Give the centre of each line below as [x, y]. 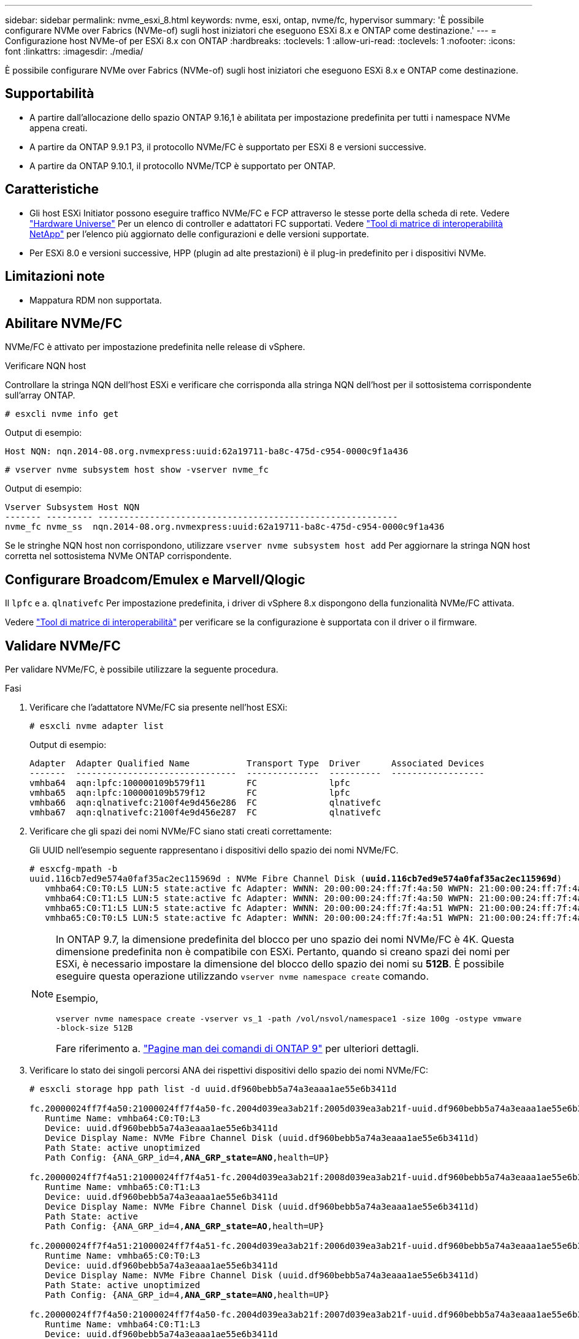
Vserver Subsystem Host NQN [72, 507]
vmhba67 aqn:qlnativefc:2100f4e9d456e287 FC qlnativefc [205, 813]
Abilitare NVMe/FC [64, 323]
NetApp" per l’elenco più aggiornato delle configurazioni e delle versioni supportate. [199, 234]
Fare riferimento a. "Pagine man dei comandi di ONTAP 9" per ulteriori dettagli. [237, 1049]
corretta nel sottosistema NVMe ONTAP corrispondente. [118, 556]
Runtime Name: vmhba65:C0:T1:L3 [123, 1187]
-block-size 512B [94, 1028]
